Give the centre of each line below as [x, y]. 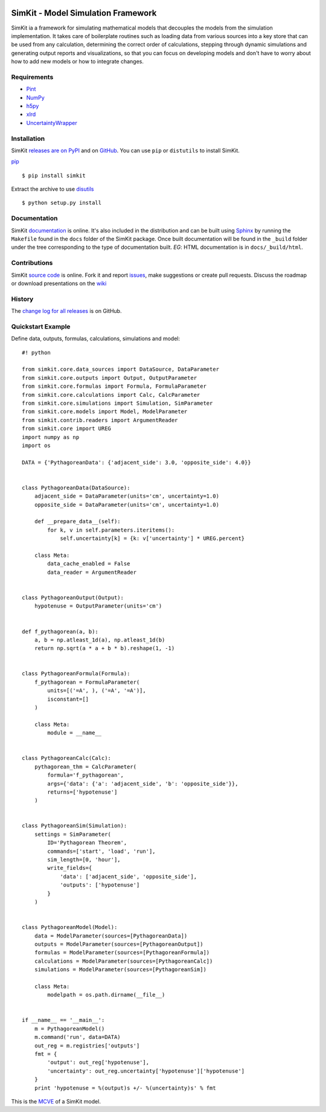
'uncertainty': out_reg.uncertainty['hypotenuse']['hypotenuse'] [146, 1071]
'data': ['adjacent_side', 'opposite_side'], [129, 876]
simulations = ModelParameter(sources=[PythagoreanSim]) [120, 970]
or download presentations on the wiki [59, 283]
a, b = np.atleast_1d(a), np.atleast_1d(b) [100, 640]
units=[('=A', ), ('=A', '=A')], [97, 691]
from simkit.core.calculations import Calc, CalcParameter [111, 395]
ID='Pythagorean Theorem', [87, 843]
